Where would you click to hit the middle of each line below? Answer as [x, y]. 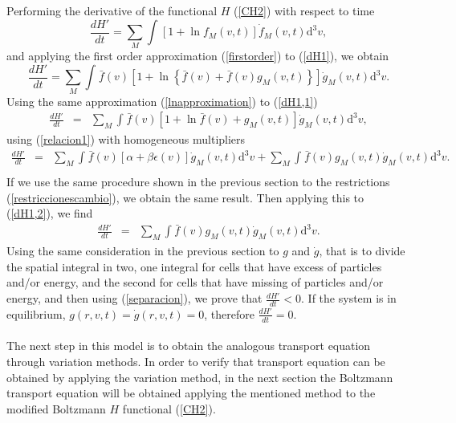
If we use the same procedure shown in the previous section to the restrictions [198, 182]
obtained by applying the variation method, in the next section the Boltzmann [200, 377]
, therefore [229, 313]
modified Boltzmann [56, 408]
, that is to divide [362, 251]
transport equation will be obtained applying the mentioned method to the [191, 393]
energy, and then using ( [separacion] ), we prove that [134, 298]
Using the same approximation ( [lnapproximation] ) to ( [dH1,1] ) [162, 101]
